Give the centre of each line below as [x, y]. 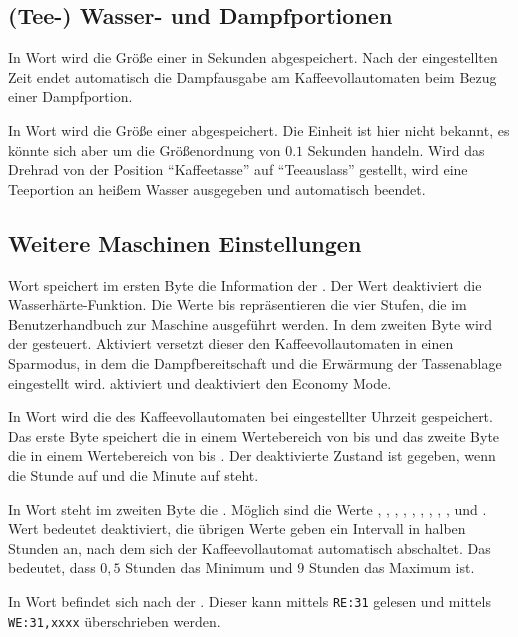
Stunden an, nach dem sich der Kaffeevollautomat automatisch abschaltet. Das [249, 547]
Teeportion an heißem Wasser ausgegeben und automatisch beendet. [217, 188]
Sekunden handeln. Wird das [396, 149]
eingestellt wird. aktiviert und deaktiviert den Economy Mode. [200, 382]
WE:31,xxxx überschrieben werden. [114, 620]
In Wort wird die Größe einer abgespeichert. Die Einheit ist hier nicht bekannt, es [259, 129]
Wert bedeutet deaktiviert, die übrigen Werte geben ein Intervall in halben [237, 528]
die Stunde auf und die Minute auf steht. [133, 474]
